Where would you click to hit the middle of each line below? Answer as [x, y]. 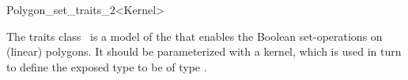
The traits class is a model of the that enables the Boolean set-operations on [195, 36]
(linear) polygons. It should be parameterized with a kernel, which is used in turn [204, 51]
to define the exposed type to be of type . [107, 66]
